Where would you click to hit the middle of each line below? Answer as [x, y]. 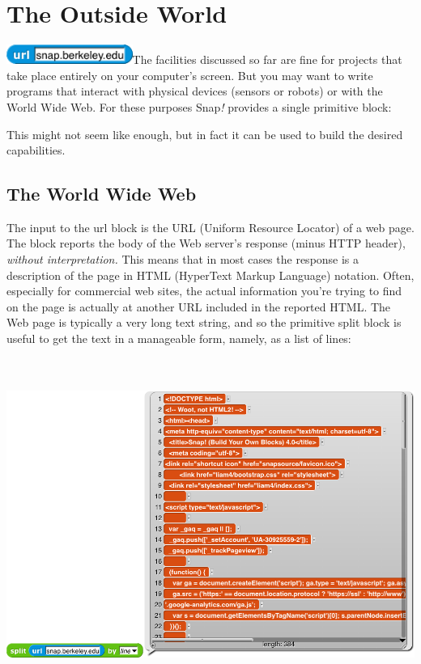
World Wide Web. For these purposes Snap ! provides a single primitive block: [199, 106]
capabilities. [36, 150]
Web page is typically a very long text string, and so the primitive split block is [204, 322]
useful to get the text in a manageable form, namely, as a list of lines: [179, 338]
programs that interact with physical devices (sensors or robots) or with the [195, 91]
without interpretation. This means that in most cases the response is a [183, 259]
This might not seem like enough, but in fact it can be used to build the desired [205, 134]
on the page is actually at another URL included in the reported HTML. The [199, 306]
